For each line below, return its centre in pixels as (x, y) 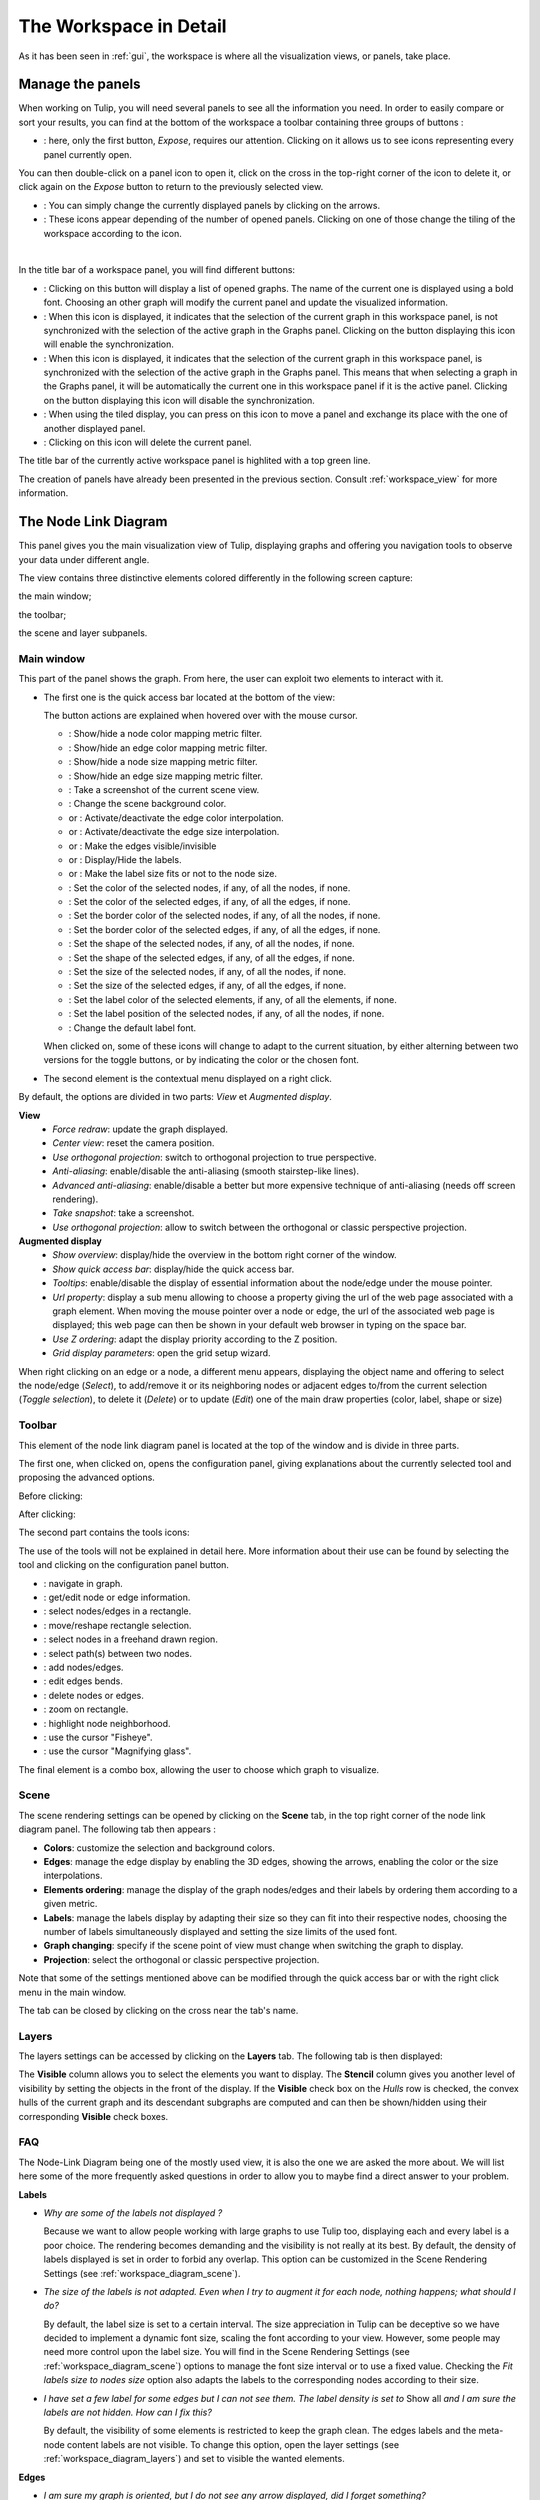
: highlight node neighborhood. (107, 1723)
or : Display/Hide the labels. (125, 859)
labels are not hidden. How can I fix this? (127, 2412)
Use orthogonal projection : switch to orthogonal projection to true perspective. (214, 1157)
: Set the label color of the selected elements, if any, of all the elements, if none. (232, 999)
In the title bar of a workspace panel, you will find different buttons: (156, 270)
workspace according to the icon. (112, 233)
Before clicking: (51, 1496)
